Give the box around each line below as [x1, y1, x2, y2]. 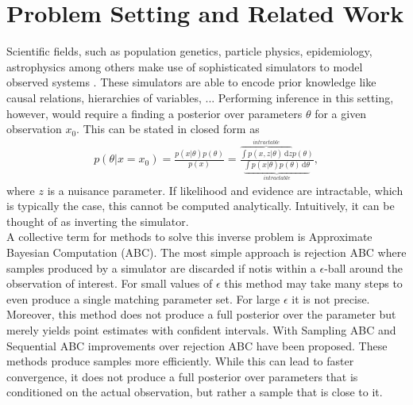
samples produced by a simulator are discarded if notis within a [6, 259, 316, 276]
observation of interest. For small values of [6, 275, 213, 292]
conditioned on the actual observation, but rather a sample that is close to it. [6, 384, 383, 400]
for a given [315, 105, 367, 121]
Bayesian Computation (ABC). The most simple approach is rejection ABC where [6, 243, 407, 260]
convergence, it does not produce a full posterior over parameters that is [6, 368, 358, 384]
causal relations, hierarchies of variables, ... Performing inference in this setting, [6, 89, 394, 105]
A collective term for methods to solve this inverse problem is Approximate [6, 228, 372, 245]
